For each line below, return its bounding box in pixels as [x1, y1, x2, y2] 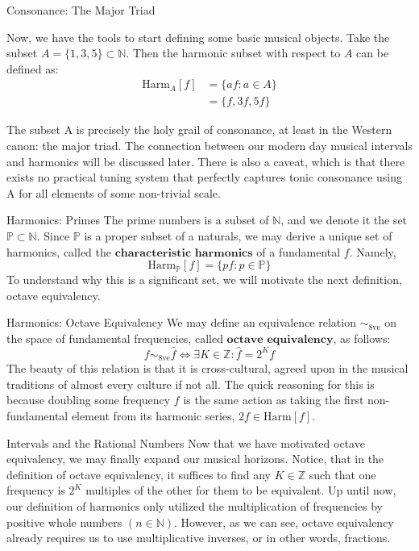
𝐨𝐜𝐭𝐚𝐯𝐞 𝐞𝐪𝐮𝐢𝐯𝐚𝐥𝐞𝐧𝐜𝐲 [226, 333, 334, 345]
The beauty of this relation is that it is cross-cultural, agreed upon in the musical [6, 360, 409, 377]
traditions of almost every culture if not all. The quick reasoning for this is [6, 375, 375, 392]
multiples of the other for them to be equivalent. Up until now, [85, 482, 396, 499]
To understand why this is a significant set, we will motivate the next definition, [6, 271, 402, 288]
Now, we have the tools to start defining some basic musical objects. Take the [6, 28, 390, 45]
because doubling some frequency [6, 391, 171, 408]
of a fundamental [256, 243, 341, 260]
